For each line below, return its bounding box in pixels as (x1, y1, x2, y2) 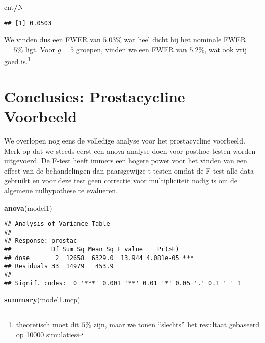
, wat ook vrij (204, 44, 247, 54)
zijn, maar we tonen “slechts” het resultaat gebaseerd (93, 319, 260, 329)
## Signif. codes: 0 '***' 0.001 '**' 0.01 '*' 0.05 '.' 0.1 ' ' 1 (4, 279, 242, 287)
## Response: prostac (4, 237, 77, 245)
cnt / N (4, 2, 23, 12)
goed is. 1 (4, 54, 31, 67)
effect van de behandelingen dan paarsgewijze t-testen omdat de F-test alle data (4, 165, 254, 176)
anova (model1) (4, 202, 52, 213)
